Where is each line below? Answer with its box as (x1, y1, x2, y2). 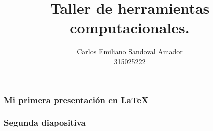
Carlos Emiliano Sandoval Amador (77, 46, 183, 57)
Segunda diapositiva (4, 116, 86, 129)
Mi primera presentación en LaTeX (4, 93, 149, 106)
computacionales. (70, 17, 190, 38)
